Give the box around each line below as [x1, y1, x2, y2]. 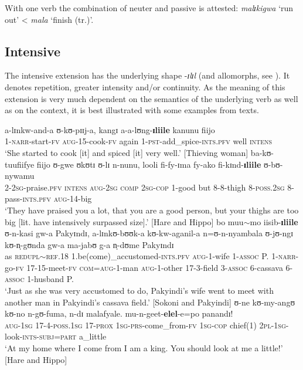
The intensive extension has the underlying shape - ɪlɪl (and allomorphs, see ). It [5, 69, 290, 82]
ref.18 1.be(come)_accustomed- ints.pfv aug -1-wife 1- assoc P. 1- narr [46, 250, 296, 262]
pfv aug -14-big [39, 192, 92, 205]
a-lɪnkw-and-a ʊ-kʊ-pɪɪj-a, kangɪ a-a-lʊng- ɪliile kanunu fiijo [5, 123, 215, 135]
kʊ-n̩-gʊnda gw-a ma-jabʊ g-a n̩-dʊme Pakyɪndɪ [5, 238, 174, 250]
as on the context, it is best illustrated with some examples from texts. [5, 104, 259, 116]
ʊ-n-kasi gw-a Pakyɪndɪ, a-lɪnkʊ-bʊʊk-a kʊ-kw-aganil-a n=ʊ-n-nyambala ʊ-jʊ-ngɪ [5, 227, 294, 239]
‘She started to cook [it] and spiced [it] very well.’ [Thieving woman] [5, 146, 248, 158]
